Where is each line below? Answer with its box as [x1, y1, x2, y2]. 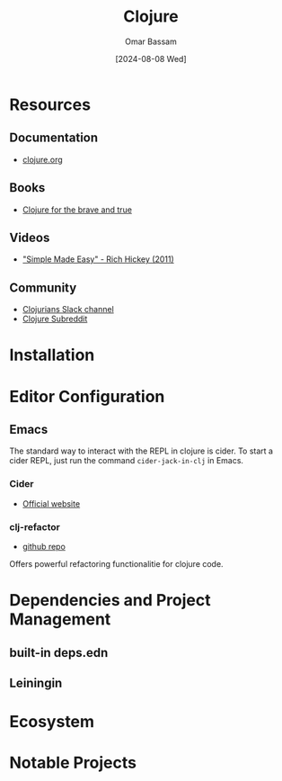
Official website [22, 498, 81, 509]
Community [9, 280, 77, 295]
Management [9, 609, 111, 630]
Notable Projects [9, 753, 137, 773]
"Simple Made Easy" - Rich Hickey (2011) [22, 254, 175, 265]
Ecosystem [9, 712, 95, 732]
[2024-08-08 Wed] [115, 53, 187, 64]
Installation [9, 345, 95, 365]
